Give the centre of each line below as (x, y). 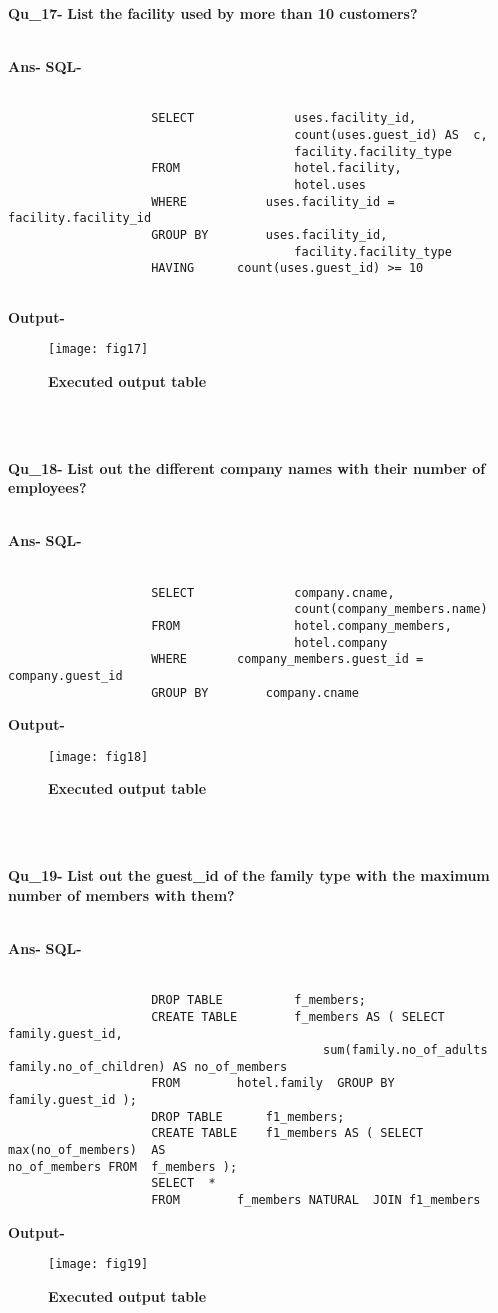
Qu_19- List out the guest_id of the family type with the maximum (249, 875)
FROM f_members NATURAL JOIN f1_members (316, 1200)
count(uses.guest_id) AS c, (391, 135)
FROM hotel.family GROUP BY (273, 1083)
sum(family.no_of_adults (405, 1050)
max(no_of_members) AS (87, 1150)
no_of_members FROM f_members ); (123, 1166)
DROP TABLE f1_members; (248, 1116)
